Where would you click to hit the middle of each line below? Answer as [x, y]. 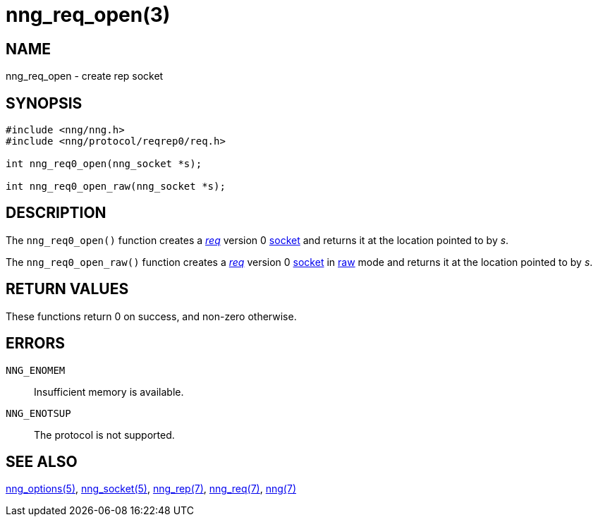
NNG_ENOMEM [36, 370]
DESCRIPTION [56, 213]
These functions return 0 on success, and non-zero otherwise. [151, 316]
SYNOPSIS [44, 103]
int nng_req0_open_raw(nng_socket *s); [116, 187]
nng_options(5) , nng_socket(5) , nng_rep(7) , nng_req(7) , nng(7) [151, 489]
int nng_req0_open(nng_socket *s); [104, 164]
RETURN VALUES [67, 289]
